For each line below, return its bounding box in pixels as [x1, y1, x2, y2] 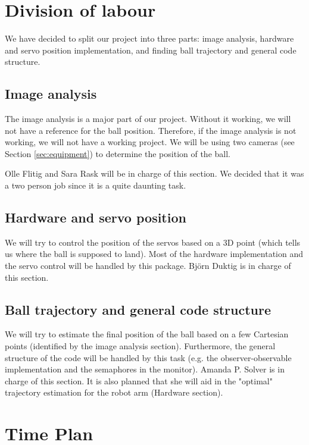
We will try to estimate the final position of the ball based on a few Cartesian [5, 328, 289, 340]
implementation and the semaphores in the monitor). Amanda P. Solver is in [5, 363, 285, 375]
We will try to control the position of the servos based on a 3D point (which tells [5, 236, 301, 248]
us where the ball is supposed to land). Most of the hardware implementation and [5, 247, 304, 260]
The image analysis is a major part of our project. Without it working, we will [5, 112, 291, 125]
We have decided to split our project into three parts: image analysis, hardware [5, 32, 294, 45]
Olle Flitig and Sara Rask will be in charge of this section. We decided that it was [5, 167, 304, 180]
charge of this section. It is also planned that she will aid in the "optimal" [5, 374, 273, 387]
